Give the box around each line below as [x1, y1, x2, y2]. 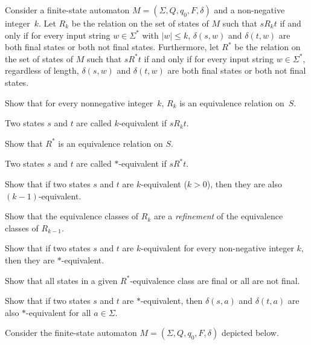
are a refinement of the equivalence [153, 210, 283, 222]
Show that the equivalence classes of [5, 210, 139, 222]
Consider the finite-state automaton [5, 326, 137, 339]
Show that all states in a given [5, 274, 118, 286]
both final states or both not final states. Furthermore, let [5, 40, 219, 53]
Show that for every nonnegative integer [5, 96, 153, 109]
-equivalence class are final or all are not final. [130, 274, 300, 286]
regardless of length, [5, 64, 79, 77]
